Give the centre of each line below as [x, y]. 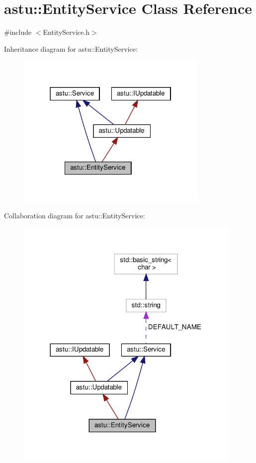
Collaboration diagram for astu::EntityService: [75, 215]
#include [18, 32]
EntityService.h [66, 32]
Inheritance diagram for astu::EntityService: [71, 48]
